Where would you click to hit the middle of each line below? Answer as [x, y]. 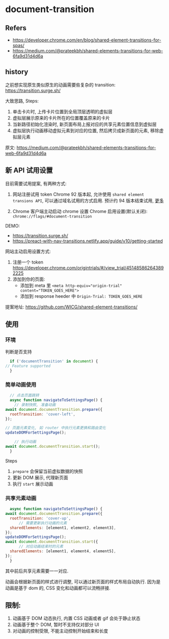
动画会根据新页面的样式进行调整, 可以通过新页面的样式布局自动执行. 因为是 [83, 581]
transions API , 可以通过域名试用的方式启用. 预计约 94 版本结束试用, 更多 [88, 200]
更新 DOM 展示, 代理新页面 [40, 477]
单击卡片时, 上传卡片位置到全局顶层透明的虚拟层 [62, 112]
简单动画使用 [21, 385]
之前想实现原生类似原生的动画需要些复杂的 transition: [61, 85]
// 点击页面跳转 [24, 395]
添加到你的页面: [29, 279]
